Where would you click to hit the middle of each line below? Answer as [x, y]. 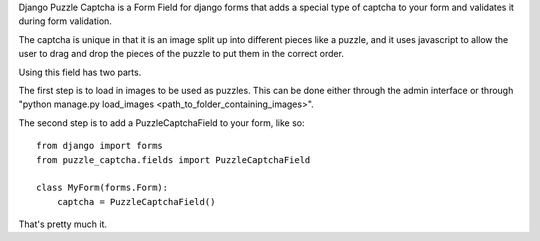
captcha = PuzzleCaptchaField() [136, 201]
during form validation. [65, 21]
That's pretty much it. [63, 224]
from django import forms [100, 146]
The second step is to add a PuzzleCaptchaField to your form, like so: [161, 122]
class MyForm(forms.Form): [102, 188]
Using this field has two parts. [80, 72]
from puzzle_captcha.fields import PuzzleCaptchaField [173, 159]
